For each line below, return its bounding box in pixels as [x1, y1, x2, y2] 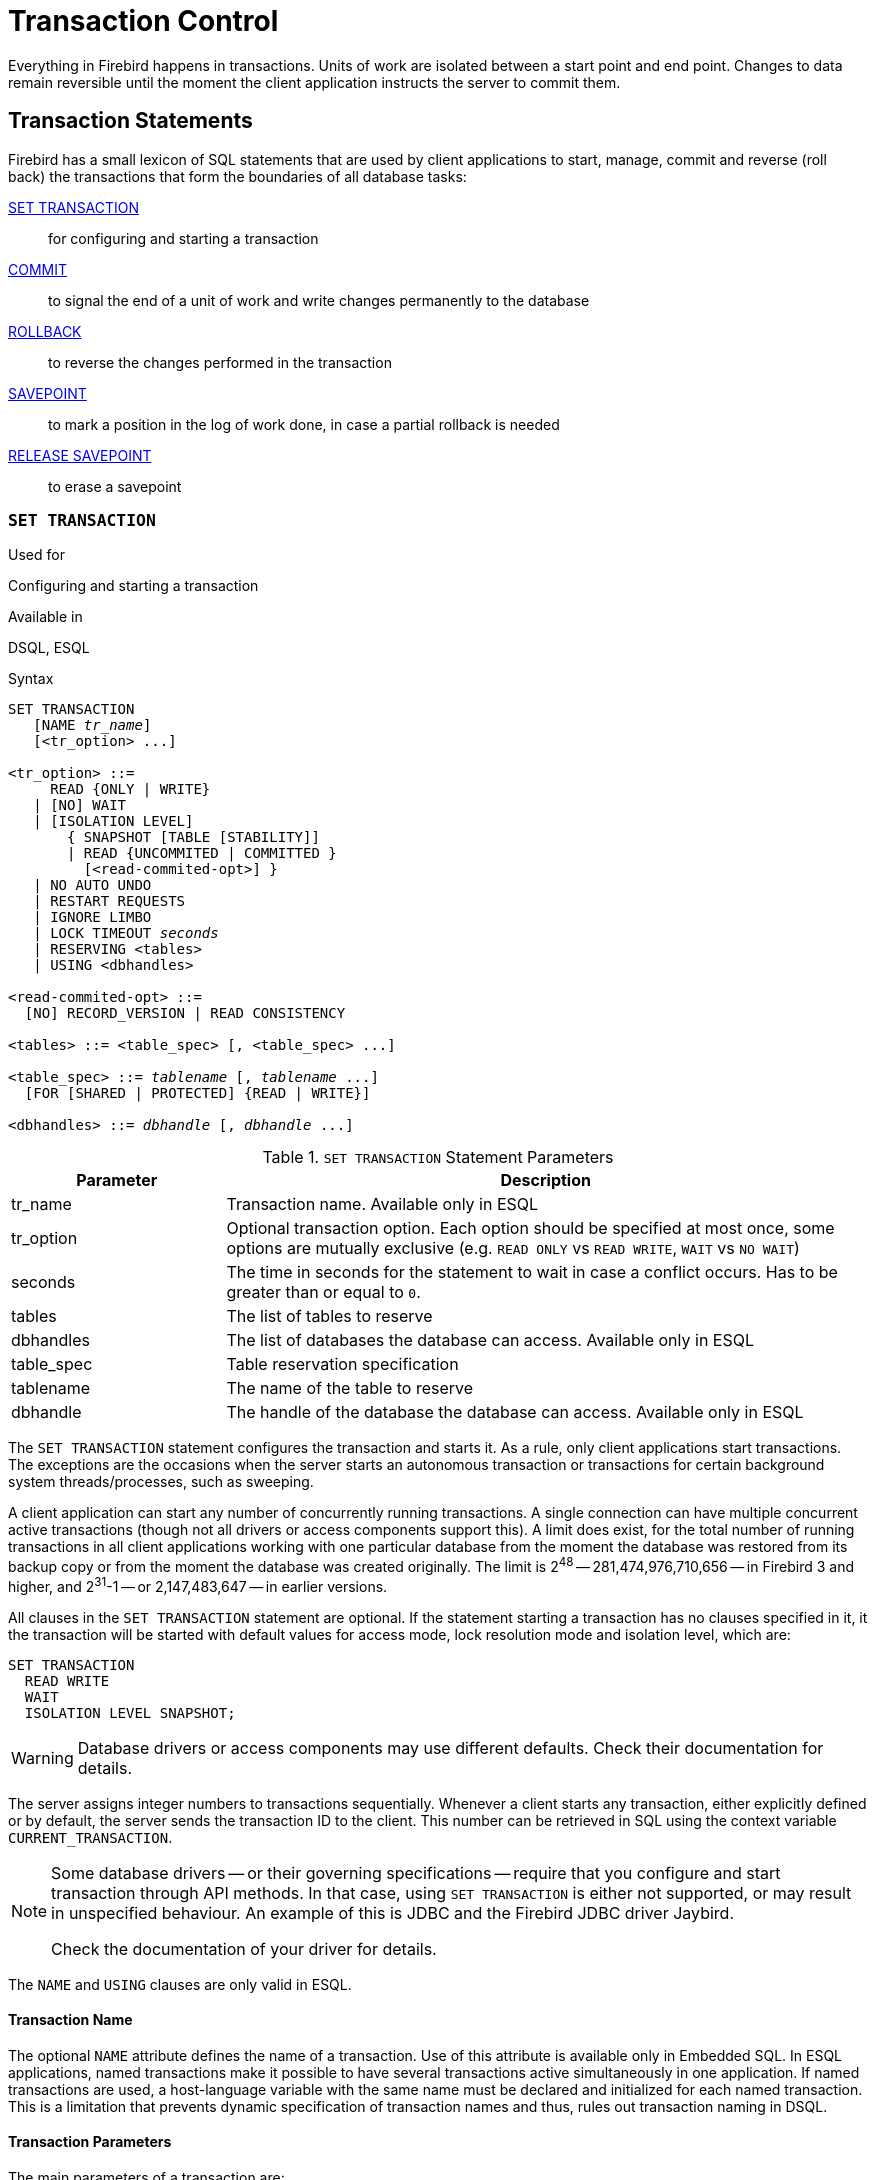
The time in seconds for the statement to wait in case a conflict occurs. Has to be [226, 1262, 838, 1283]
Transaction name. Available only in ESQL [226, 1194, 539, 1215]
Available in [8, 608, 83, 626]
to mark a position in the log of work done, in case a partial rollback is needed [48, 415, 560, 433]
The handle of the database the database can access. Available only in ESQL [226, 1402, 804, 1423]
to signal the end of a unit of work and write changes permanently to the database [48, 291, 590, 309]
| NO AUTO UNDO [33, 877, 152, 894]
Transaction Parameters [8, 2133, 172, 2151]
